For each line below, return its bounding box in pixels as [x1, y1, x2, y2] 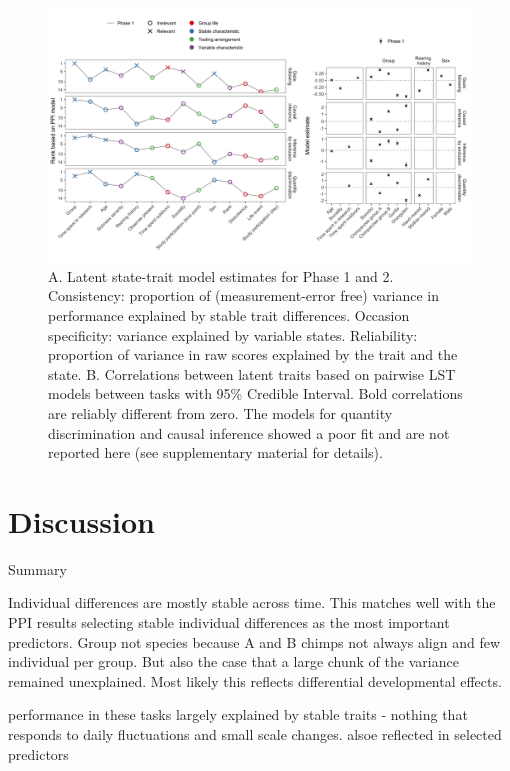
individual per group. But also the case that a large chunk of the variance [8, 651, 459, 672]
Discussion [8, 500, 155, 541]
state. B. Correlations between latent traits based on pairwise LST [48, 363, 456, 384]
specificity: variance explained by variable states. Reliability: [48, 324, 418, 345]
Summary [8, 558, 67, 579]
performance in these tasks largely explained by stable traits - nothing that [8, 704, 468, 725]
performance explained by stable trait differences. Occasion [48, 305, 410, 326]
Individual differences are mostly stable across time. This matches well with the [8, 592, 496, 613]
